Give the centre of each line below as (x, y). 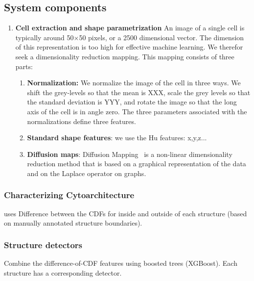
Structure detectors (43, 244)
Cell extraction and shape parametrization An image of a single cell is (130, 28)
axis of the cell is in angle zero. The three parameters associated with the (137, 111)
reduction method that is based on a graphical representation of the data (137, 164)
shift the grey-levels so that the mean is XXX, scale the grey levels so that (139, 92)
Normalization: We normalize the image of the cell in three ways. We (134, 83)
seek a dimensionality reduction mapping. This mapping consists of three (125, 56)
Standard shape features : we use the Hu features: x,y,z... (117, 138)
